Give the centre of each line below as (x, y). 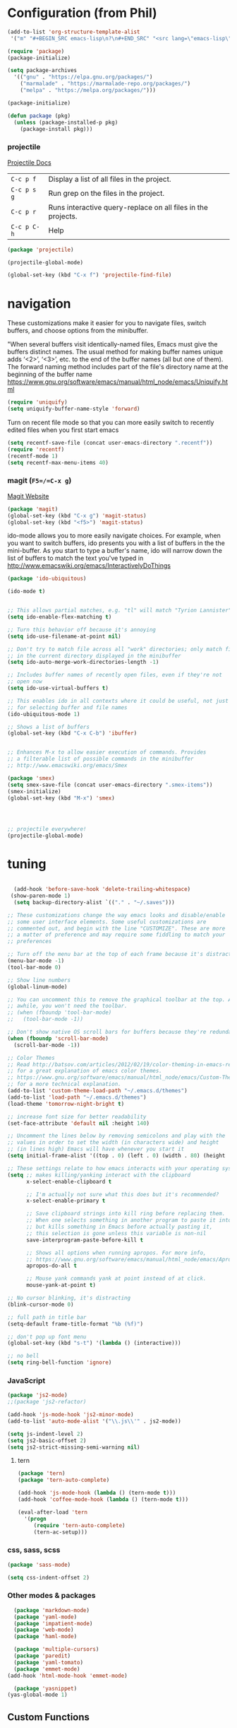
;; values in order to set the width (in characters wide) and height (113, 1143)
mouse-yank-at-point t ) (61, 1285)
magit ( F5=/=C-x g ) (39, 481)
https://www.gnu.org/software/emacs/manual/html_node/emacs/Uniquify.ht (117, 382)
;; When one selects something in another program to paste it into (129, 1220)
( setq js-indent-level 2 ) (45, 1434)
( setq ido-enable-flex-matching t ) (60, 617)
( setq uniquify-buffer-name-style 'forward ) (74, 409)
